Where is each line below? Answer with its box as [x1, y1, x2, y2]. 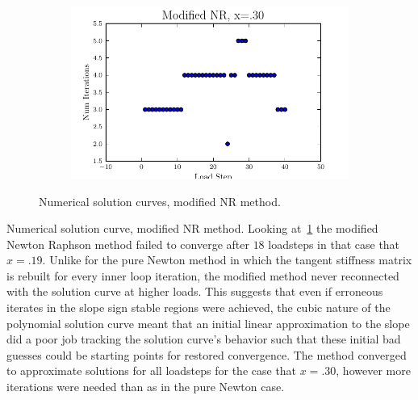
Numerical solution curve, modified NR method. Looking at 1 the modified [6, 220, 378, 237]
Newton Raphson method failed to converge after [6, 235, 249, 252]
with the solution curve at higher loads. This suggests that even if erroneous [6, 283, 383, 300]
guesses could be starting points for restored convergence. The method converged [6, 346, 407, 363]
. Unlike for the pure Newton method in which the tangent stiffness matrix [42, 251, 412, 268]
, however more [336, 362, 411, 379]
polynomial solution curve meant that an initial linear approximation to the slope [6, 314, 410, 331]
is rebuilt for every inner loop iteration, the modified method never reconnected [6, 267, 399, 284]
